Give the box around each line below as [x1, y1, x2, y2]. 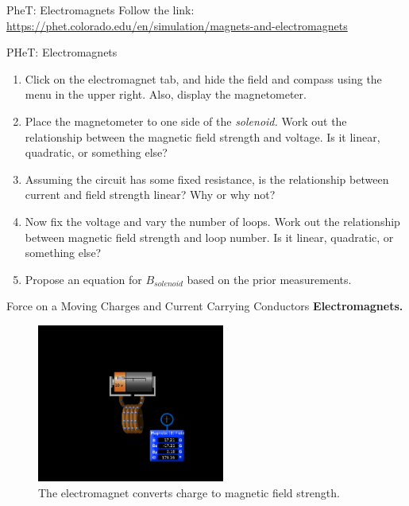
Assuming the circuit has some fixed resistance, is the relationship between [25, 170, 389, 187]
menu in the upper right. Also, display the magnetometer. [25, 86, 307, 103]
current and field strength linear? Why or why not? [25, 186, 276, 203]
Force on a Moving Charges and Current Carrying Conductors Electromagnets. [6, 298, 403, 314]
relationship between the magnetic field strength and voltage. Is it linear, [25, 128, 380, 145]
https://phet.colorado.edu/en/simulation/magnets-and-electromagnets [6, 17, 348, 33]
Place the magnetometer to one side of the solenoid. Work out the [25, 112, 347, 129]
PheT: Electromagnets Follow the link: [6, 2, 195, 18]
